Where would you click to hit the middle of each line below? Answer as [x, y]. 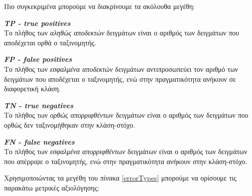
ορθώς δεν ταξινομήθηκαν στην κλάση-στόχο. [70, 124]
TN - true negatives [39, 105]
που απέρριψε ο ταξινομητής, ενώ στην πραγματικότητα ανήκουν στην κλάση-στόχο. [126, 161]
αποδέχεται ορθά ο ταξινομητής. [50, 42]
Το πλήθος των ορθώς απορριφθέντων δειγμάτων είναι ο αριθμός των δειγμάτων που [126, 115]
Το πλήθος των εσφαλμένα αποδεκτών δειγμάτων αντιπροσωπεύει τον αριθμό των [121, 69]
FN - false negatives [39, 141]
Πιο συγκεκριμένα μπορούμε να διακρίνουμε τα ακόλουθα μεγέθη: [100, 6]
